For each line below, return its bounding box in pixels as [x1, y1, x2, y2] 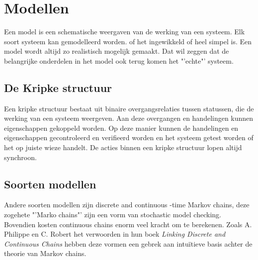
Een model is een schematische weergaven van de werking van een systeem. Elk [4, 26, 245, 37]
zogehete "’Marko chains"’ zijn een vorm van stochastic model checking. [4, 209, 221, 220]
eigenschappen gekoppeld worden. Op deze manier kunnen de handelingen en [4, 122, 239, 133]
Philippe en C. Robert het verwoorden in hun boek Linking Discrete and [4, 229, 226, 239]
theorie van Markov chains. [4, 248, 86, 259]
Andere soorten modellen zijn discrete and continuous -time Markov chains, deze [4, 199, 250, 210]
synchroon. [4, 152, 37, 162]
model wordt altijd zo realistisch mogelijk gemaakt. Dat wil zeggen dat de [4, 46, 229, 56]
